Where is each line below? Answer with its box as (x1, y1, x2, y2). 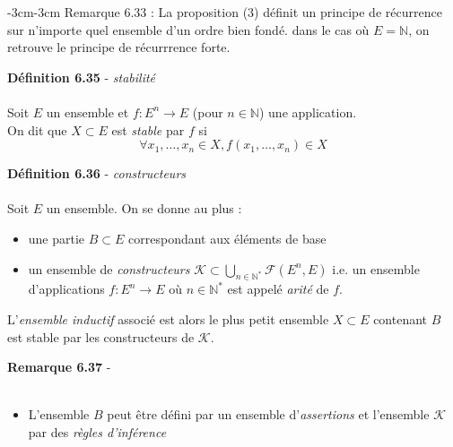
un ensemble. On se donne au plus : (46, 199, 242, 218)
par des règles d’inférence (28, 422, 167, 441)
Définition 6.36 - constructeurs (7, 164, 187, 183)
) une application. (258, 102, 357, 121)
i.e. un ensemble (332, 259, 420, 278)
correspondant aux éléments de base (128, 228, 327, 247)
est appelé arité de (227, 279, 329, 298)
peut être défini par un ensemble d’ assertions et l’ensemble (107, 405, 430, 424)
